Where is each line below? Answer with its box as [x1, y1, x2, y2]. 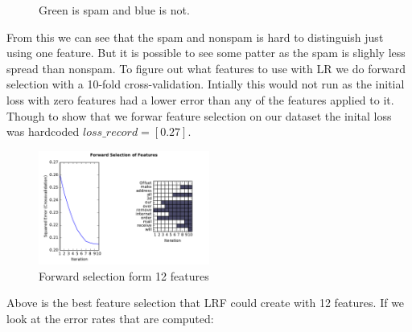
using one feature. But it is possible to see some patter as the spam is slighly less [6, 44, 406, 61]
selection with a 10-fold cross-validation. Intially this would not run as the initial [6, 76, 405, 92]
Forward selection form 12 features [39, 267, 209, 284]
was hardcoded [6, 123, 80, 140]
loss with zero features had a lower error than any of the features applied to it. [6, 91, 394, 108]
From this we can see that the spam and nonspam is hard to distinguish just [6, 28, 384, 45]
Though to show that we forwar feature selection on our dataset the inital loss [6, 107, 392, 124]
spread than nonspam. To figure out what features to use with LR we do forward [6, 59, 406, 76]
